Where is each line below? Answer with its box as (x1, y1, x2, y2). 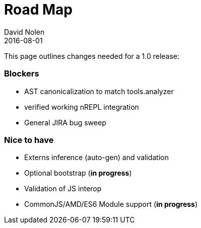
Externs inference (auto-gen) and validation (24, 153, 169, 162)
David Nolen (4, 27, 45, 36)
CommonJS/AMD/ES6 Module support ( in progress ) (24, 200, 198, 209)
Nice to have (4, 134, 54, 145)
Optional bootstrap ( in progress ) (24, 169, 132, 178)
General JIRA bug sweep (24, 118, 106, 127)
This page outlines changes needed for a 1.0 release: (4, 51, 180, 60)
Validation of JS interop (24, 184, 102, 193)
